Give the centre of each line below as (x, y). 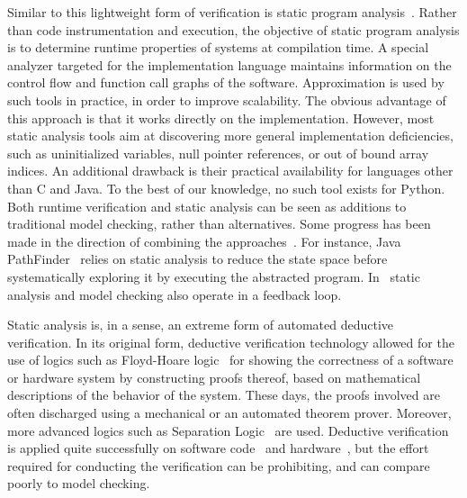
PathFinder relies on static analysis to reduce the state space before (198, 259)
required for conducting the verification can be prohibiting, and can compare (219, 465)
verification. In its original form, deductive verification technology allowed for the (231, 342)
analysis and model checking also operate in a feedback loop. (175, 294)
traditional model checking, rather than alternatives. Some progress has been (219, 224)
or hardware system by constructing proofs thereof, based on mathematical (214, 377)
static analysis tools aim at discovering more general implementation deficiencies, (230, 136)
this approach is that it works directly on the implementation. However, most (221, 118)
